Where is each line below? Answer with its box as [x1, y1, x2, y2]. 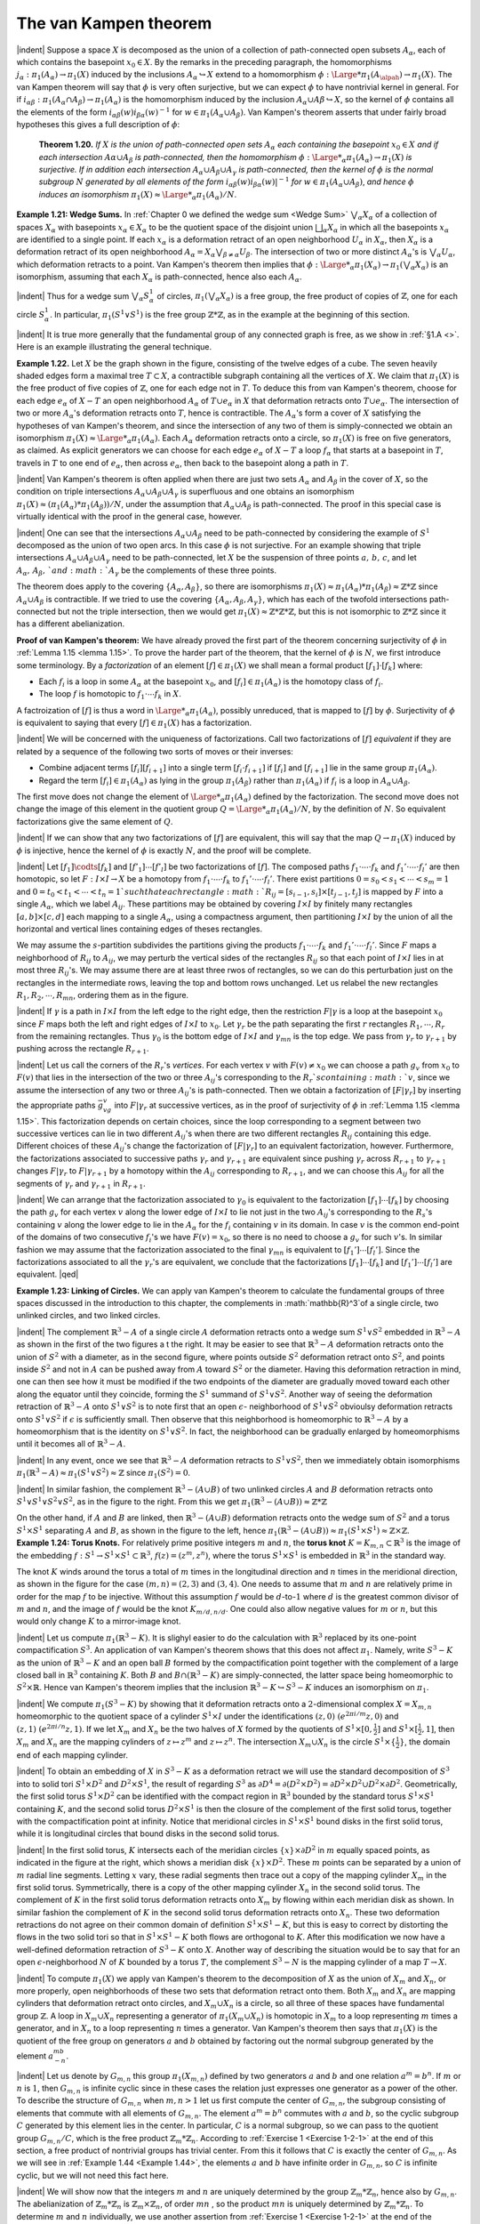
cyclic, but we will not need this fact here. [16, 2170, 169, 2180]
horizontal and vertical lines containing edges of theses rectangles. [16, 923, 263, 934]
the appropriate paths [16, 1100, 96, 1110]
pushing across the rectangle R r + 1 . [16, 1044, 150, 1056]
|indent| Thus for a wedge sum [16, 290, 130, 302]
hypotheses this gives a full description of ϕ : [16, 118, 180, 129]
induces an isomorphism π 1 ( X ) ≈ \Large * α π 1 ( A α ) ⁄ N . [38, 189, 237, 202]
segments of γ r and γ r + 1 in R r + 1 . [16, 1178, 146, 1191]
